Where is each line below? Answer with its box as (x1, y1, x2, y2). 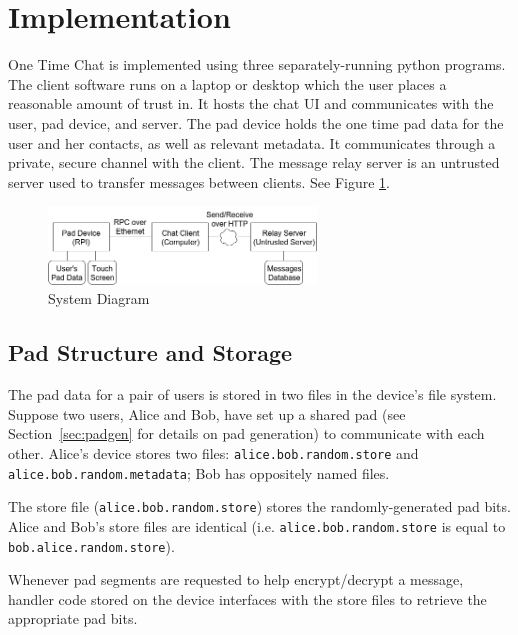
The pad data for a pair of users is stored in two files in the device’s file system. (8, 384, 497, 405)
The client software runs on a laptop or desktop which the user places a (8, 73, 447, 94)
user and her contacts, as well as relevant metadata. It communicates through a (8, 132, 496, 153)
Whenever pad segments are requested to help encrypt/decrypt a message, (8, 569, 464, 590)
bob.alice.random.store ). (8, 535, 175, 556)
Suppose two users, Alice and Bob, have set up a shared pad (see (8, 403, 406, 424)
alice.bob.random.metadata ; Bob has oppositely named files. (8, 462, 390, 483)
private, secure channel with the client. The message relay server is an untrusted (8, 152, 500, 173)
